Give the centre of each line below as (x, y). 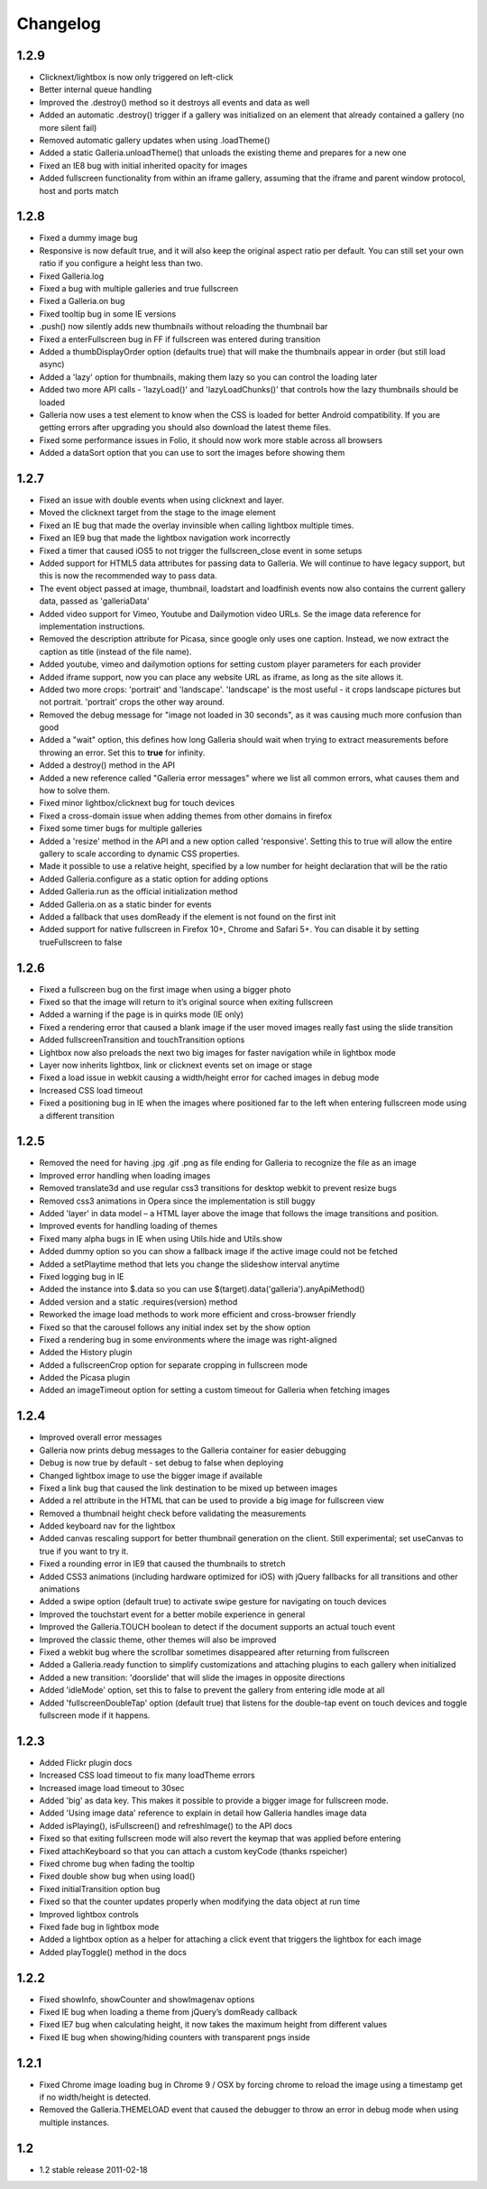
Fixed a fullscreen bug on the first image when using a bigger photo (165, 989)
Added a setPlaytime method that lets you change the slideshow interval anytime (189, 1264)
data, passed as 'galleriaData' (94, 601)
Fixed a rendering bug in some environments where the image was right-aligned (188, 1339)
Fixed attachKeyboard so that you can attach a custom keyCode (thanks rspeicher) (193, 1851)
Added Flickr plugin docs (86, 1762)
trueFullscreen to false (81, 942)
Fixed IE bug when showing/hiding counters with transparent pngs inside (175, 2037)
